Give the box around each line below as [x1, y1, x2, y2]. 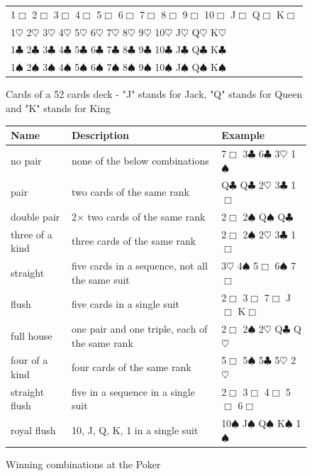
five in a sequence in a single [71, 384, 195, 399]
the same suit [71, 272, 130, 287]
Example [221, 128, 265, 143]
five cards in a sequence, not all [71, 258, 208, 273]
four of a [11, 353, 48, 367]
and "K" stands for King [6, 100, 111, 115]
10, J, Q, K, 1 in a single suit [71, 423, 199, 438]
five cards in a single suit [71, 297, 179, 311]
